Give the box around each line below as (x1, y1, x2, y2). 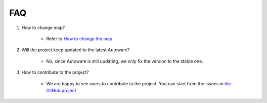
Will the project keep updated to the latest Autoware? (21, 47, 130, 53)
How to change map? (21, 25, 65, 31)
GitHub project (46, 87, 76, 93)
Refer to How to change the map (46, 35, 113, 41)
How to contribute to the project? (21, 69, 89, 75)
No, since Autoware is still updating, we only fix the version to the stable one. (46, 58, 204, 64)
